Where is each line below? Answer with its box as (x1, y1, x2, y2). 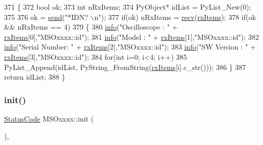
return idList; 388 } (4, 71, 65, 82)
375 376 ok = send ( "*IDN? (4, 11, 88, 22)
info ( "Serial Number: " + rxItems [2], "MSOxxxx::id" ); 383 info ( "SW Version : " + (4, 41, 256, 52)
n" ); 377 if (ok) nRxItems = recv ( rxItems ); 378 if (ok (94, 11, 256, 22)
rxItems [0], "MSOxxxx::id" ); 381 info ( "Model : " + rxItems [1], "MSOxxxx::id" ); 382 (4, 31, 259, 42)
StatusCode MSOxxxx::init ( (4, 113, 94, 124)
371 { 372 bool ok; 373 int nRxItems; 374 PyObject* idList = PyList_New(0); (4, 2, 251, 12)
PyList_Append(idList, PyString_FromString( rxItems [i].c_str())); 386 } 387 (4, 61, 246, 72)
